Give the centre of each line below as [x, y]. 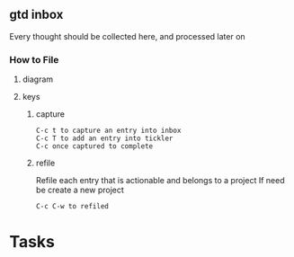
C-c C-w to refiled [72, 207]
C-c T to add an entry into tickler [104, 138]
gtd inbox [36, 15]
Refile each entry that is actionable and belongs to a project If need [160, 181]
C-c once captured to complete [94, 146]
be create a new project [80, 190]
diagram [38, 79]
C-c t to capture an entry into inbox [108, 131]
